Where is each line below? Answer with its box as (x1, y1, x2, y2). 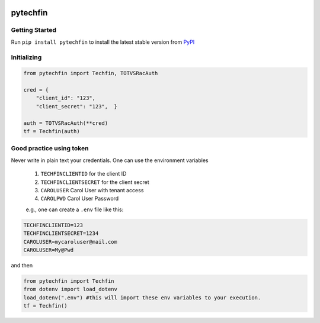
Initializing (11, 53, 42, 62)
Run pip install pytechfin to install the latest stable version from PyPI (11, 38, 195, 46)
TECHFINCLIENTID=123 (23, 222, 83, 228)
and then (11, 261, 33, 269)
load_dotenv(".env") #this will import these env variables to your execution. (23, 294, 261, 301)
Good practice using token (11, 144, 89, 153)
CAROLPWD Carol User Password (40, 195, 119, 202)
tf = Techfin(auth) (23, 128, 80, 135)
